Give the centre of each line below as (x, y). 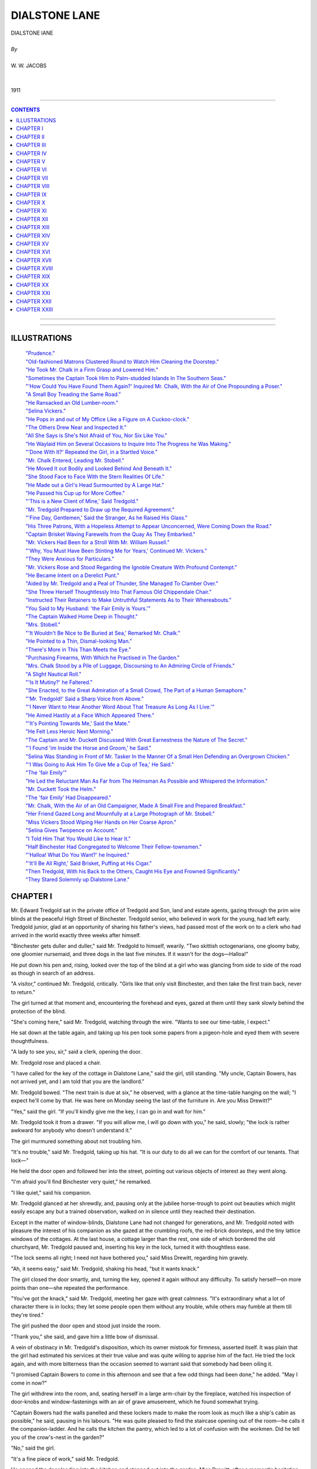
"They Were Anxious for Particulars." (70, 559)
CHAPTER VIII (33, 186)
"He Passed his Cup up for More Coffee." (75, 493)
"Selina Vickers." (46, 411)
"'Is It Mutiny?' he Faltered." (59, 682)
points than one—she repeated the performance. (70, 1287)
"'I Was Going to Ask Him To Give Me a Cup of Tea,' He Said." (100, 764)
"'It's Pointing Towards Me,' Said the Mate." (78, 723)
